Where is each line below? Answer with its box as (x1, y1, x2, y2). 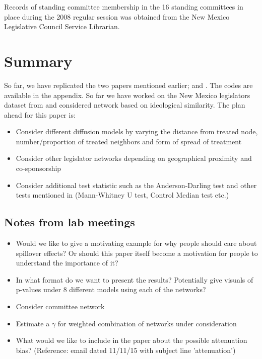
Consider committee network (16, 301, 105, 312)
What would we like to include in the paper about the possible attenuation (16, 335, 247, 345)
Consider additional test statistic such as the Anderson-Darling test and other (16, 179, 257, 190)
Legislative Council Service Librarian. (4, 21, 120, 32)
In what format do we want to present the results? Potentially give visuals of (16, 274, 253, 285)
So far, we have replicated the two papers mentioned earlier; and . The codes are (4, 79, 253, 90)
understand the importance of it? (16, 257, 118, 268)
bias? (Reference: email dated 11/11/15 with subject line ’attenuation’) (16, 344, 236, 355)
